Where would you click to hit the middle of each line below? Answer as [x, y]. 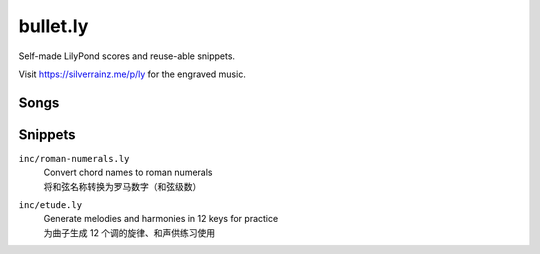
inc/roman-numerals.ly [74, 158]
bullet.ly [53, 26]
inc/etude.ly [50, 205]
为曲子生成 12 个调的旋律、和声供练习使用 [129, 232]
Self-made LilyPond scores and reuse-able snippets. [126, 56]
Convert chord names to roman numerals [128, 172]
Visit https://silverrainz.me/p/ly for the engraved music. [132, 74]
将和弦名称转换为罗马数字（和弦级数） [122, 186]
